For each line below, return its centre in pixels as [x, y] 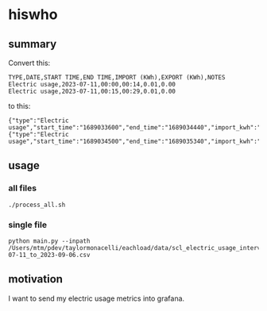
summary [33, 44]
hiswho [33, 15]
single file [28, 225]
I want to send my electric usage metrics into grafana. [97, 298]
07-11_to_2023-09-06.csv [49, 255]
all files [23, 188]
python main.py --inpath [49, 241]
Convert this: [29, 63]
